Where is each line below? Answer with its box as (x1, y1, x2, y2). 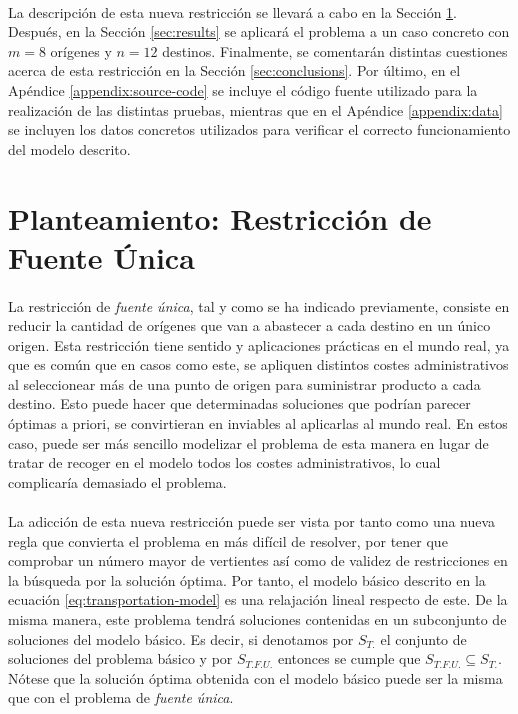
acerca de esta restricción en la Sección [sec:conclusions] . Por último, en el (8, 60, 461, 81)
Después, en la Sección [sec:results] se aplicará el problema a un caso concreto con (8, 21, 510, 42)
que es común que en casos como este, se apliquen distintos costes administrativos (8, 354, 509, 375)
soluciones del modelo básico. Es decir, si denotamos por (8, 628, 354, 649)
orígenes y (50, 40, 112, 61)
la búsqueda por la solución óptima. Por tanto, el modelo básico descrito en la (8, 569, 486, 590)
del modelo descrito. (8, 138, 131, 159)
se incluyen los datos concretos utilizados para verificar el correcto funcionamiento (8, 119, 511, 140)
